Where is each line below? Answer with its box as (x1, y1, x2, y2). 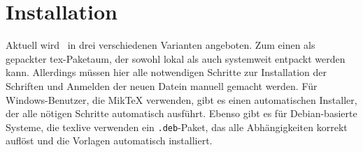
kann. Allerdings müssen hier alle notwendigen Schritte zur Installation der (6, 65, 327, 79)
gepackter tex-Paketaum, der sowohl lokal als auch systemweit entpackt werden (6, 51, 346, 66)
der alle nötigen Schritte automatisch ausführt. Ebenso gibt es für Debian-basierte (6, 106, 357, 121)
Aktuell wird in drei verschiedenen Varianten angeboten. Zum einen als (6, 38, 315, 52)
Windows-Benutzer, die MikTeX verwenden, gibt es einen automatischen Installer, (6, 92, 357, 107)
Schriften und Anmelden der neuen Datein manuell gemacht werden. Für (6, 78, 318, 93)
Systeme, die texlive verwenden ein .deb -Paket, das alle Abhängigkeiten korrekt (6, 119, 348, 134)
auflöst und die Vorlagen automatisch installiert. (6, 133, 213, 148)
